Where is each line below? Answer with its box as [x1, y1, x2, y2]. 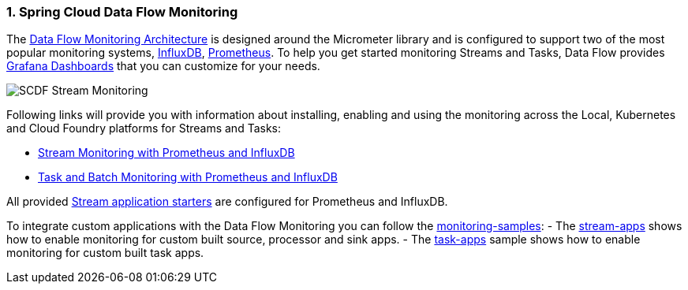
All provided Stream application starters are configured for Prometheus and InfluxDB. [6, 195, 448, 209]
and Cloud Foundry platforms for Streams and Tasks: [6, 121, 282, 136]
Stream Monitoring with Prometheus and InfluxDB [38, 146, 295, 160]
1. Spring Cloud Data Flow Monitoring [6, 4, 238, 20]
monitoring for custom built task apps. [6, 246, 204, 260]
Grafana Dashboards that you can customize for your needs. [6, 59, 320, 73]
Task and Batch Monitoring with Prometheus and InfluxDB [38, 170, 338, 184]
